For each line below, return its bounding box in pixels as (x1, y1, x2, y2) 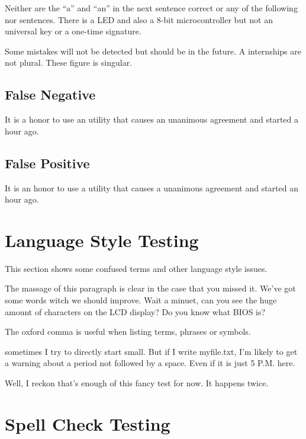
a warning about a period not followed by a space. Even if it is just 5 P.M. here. (5, 357, 295, 369)
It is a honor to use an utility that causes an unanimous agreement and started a (5, 113, 299, 126)
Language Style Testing (5, 227, 199, 252)
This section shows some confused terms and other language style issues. (5, 262, 268, 274)
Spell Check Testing (5, 411, 170, 435)
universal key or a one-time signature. (5, 25, 141, 37)
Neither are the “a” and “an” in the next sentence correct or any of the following (5, 2, 298, 14)
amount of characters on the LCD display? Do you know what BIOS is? (5, 305, 266, 318)
